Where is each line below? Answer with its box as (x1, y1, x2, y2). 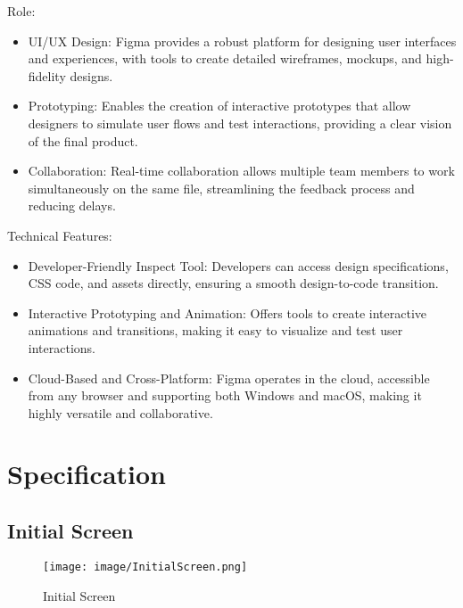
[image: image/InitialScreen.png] (43, 560, 248, 573)
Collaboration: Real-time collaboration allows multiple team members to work (28, 161, 455, 180)
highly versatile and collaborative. (28, 403, 213, 422)
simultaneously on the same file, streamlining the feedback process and (28, 178, 415, 197)
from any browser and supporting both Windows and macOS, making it (28, 386, 422, 405)
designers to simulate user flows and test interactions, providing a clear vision (28, 113, 452, 132)
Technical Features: (7, 226, 112, 244)
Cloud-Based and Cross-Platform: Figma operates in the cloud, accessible (28, 368, 430, 387)
